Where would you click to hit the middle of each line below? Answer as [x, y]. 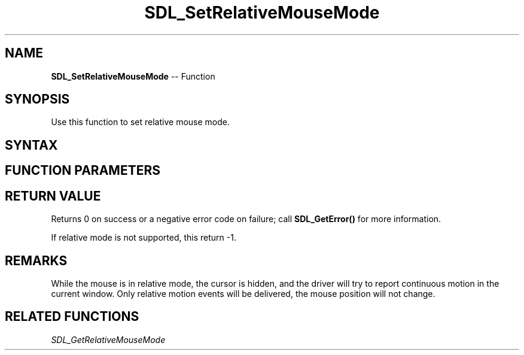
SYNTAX [31, 145]
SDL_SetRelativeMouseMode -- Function [133, 76]
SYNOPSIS [37, 99]
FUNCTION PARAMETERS [83, 171]
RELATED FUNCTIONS [72, 317]
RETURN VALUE [53, 196]
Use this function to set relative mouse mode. [140, 122]
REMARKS [36, 260]
